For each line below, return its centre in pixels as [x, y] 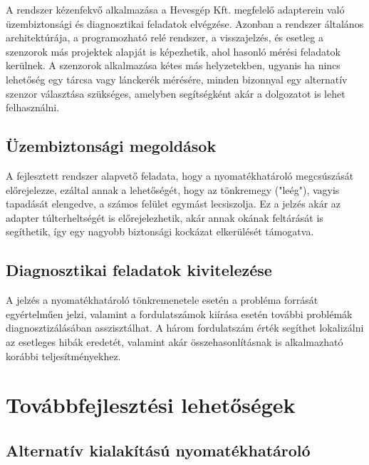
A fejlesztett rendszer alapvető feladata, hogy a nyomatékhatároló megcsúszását [180, 175]
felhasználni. [33, 107]
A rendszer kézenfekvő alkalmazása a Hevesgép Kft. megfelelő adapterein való [175, 9]
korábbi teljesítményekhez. [63, 356]
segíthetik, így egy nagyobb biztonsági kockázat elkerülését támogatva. [160, 231]
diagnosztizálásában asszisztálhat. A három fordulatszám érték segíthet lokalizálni [185, 328]
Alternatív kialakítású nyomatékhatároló [158, 450]
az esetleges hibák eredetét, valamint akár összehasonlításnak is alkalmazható [175, 341]
